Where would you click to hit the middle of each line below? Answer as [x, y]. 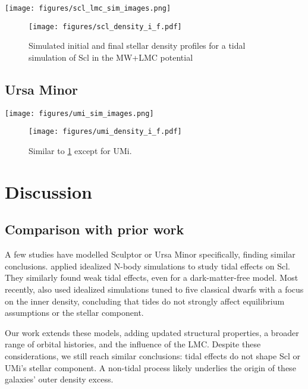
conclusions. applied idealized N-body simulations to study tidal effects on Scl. [147, 266]
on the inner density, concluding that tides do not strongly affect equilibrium [145, 301]
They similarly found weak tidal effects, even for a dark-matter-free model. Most [152, 277]
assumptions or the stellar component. [74, 313]
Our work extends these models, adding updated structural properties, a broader [152, 332]
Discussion [48, 191]
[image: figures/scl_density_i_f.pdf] [105, 26]
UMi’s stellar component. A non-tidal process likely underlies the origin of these [150, 367]
